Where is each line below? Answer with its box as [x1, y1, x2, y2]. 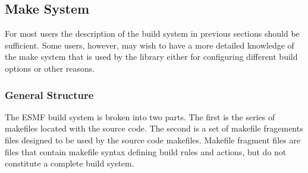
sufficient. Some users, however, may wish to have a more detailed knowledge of [5, 39, 294, 51]
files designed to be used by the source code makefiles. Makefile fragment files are [5, 133, 301, 146]
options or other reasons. [5, 62, 95, 74]
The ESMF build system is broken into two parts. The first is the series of [5, 110, 275, 123]
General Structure [5, 87, 94, 102]
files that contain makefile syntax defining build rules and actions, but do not [5, 145, 287, 158]
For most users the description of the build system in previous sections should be [5, 27, 300, 40]
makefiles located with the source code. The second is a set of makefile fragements [5, 122, 303, 134]
